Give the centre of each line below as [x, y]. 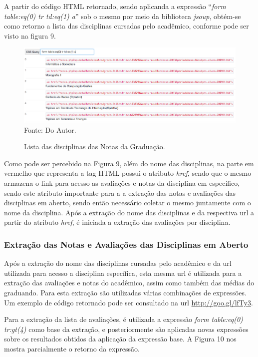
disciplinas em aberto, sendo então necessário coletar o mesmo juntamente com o [128, 203]
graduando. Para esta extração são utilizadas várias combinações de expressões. [125, 292]
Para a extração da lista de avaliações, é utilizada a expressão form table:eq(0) [124, 319]
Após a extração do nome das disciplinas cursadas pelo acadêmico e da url [118, 263]
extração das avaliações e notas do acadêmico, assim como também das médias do [129, 283]
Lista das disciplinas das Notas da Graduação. [95, 146]
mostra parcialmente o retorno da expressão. [72, 348]
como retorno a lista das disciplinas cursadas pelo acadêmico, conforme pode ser [127, 26]
